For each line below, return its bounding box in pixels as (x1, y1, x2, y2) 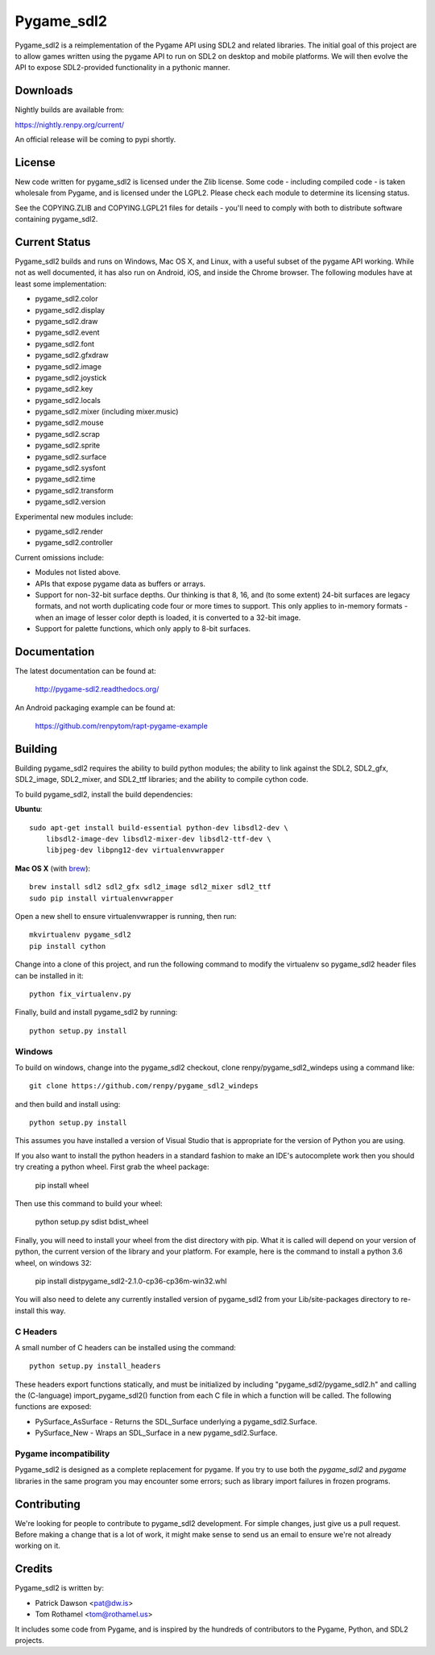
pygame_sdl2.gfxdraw (35, 351, 109, 360)
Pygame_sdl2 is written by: (14, 1583, 105, 1593)
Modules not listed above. (35, 568, 121, 577)
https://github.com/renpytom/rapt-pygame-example (35, 721, 209, 731)
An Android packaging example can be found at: (14, 702, 176, 713)
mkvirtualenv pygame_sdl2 (29, 930, 132, 939)
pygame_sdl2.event (35, 327, 100, 338)
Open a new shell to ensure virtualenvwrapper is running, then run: (14, 912, 237, 921)
